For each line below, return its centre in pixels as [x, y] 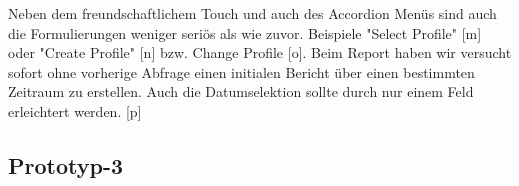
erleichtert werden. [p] [75, 110]
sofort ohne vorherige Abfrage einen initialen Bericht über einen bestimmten [241, 71]
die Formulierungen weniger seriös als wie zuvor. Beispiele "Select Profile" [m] [245, 32]
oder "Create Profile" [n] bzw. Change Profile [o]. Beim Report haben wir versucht [260, 52]
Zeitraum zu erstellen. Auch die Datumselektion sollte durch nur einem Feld [241, 91]
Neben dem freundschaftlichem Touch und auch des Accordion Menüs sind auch [252, 13]
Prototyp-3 [65, 164]
